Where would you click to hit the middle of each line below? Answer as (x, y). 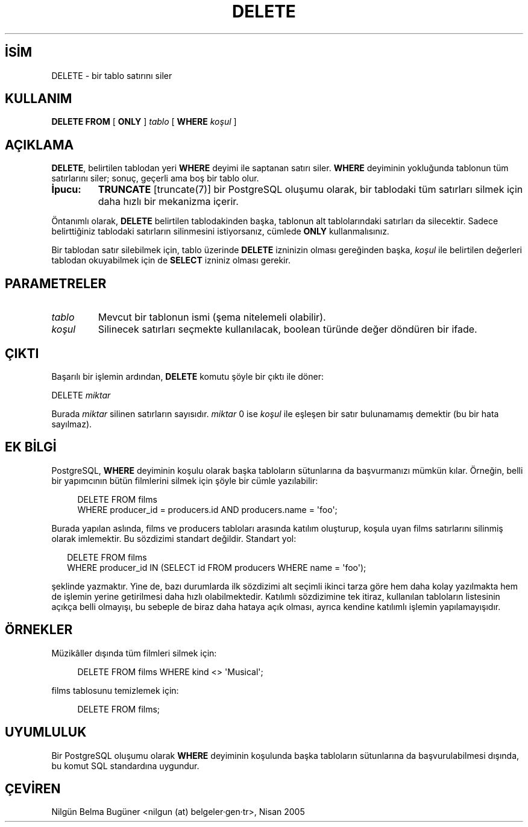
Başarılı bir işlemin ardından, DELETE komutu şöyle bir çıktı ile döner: (187, 376)
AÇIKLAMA (39, 145)
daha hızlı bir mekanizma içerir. (168, 202)
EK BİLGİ (31, 447)
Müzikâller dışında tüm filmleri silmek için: (134, 653)
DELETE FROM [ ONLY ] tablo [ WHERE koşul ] (144, 122)
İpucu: (66, 190)
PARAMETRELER (56, 283)
